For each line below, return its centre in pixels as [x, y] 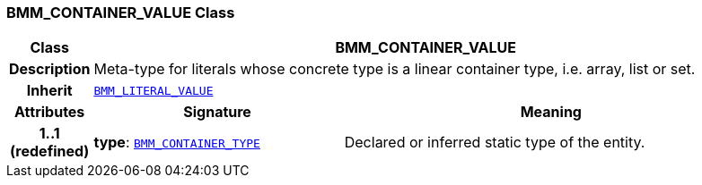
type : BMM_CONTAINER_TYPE [177, 143]
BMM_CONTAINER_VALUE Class [121, 13]
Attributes [50, 112]
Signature [217, 112]
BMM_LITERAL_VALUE [154, 90]
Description [50, 69]
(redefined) [50, 151]
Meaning [551, 112]
